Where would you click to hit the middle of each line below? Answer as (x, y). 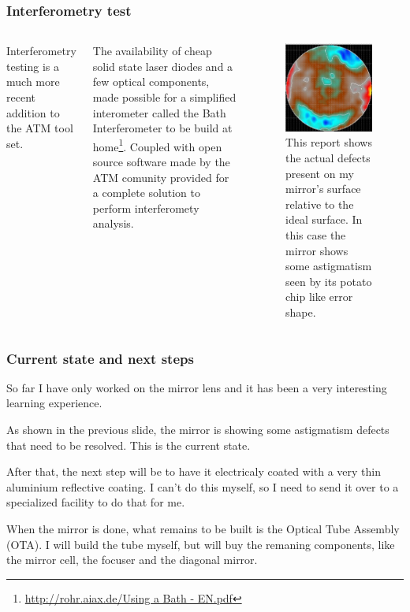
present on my (319, 173)
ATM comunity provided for (161, 177)
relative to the (319, 204)
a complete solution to (146, 193)
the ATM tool (40, 128)
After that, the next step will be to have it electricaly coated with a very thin (194, 471)
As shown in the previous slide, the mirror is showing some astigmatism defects (198, 429)
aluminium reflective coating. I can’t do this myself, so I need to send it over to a (203, 486)
